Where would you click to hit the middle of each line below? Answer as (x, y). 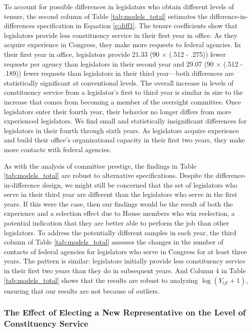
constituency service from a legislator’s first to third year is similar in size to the (124, 92)
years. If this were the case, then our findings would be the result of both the (118, 203)
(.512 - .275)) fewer (198, 54)
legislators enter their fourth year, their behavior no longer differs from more (118, 111)
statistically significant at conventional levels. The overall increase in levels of (119, 82)
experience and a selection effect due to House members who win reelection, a (119, 213)
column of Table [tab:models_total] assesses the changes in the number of (114, 242)
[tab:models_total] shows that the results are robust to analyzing (101, 280)
